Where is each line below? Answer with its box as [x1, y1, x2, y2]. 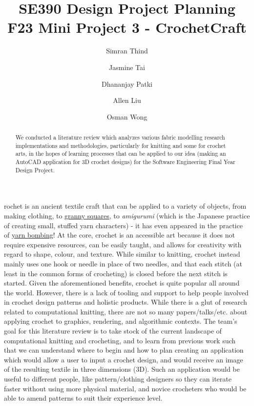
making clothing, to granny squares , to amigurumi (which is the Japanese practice [4, 210, 250, 220]
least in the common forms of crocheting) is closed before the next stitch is [4, 268, 228, 278]
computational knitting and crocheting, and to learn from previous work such [4, 335, 236, 345]
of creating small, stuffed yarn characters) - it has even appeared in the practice [4, 220, 243, 230]
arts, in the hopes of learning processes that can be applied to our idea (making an [15, 149, 226, 158]
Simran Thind [106, 46, 148, 56]
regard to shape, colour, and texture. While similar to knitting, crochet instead [4, 249, 240, 259]
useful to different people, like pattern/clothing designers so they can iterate [4, 374, 232, 384]
